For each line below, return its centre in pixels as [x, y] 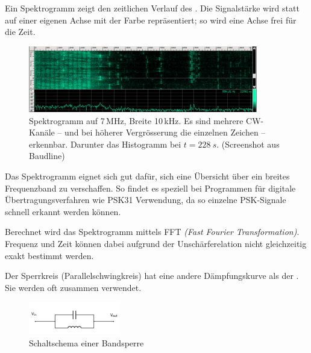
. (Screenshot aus [248, 144]
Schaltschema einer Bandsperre [86, 342]
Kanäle [42, 132]
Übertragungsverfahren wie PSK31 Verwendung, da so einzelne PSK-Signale [146, 200]
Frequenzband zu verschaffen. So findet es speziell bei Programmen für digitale [150, 188]
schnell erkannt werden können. [63, 211]
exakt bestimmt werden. [49, 255]
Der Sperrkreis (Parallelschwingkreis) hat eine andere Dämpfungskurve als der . [152, 276]
